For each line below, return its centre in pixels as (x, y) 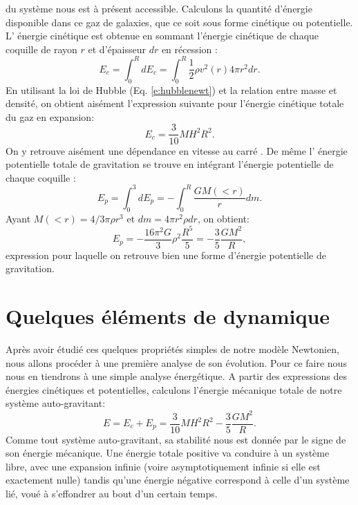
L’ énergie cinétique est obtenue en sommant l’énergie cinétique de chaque (162, 36)
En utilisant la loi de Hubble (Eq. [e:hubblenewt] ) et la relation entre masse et (171, 89)
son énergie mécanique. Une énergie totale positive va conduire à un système (168, 453)
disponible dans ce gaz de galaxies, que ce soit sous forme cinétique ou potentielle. (179, 22)
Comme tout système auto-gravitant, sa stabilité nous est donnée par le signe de (176, 439)
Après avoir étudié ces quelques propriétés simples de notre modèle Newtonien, (172, 349)
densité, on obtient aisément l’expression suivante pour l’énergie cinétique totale (175, 103)
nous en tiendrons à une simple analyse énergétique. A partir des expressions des (176, 376)
